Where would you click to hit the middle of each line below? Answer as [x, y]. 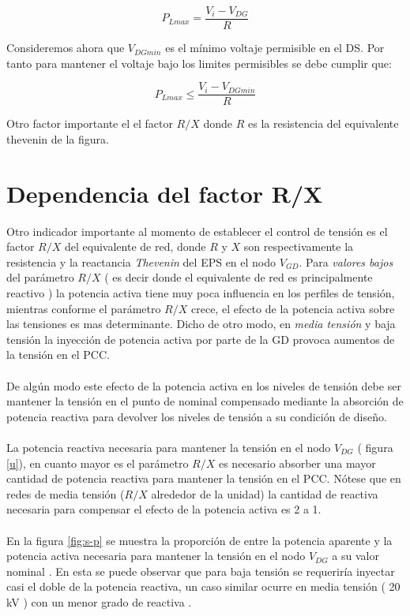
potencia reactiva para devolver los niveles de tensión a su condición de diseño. [197, 416]
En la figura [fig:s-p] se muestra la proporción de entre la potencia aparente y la [199, 540]
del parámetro [40, 277]
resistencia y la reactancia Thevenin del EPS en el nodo [141, 261]
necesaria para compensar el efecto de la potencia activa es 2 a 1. [164, 509]
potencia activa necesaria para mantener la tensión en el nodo [156, 556]
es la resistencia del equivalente [323, 123]
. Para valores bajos [346, 261]
